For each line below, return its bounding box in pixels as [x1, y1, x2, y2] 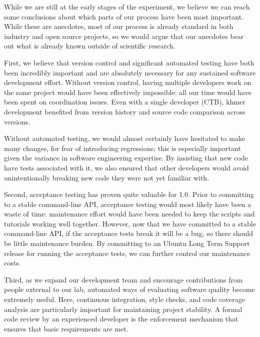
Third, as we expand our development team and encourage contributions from [4, 274, 243, 284]
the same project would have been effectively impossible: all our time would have [4, 86, 251, 97]
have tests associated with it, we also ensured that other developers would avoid [4, 162, 249, 172]
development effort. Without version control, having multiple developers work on [4, 77, 251, 87]
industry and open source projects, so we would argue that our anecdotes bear [4, 30, 244, 41]
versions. [4, 116, 30, 126]
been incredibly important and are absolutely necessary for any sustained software [4, 67, 256, 77]
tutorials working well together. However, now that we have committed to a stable [4, 218, 256, 228]
